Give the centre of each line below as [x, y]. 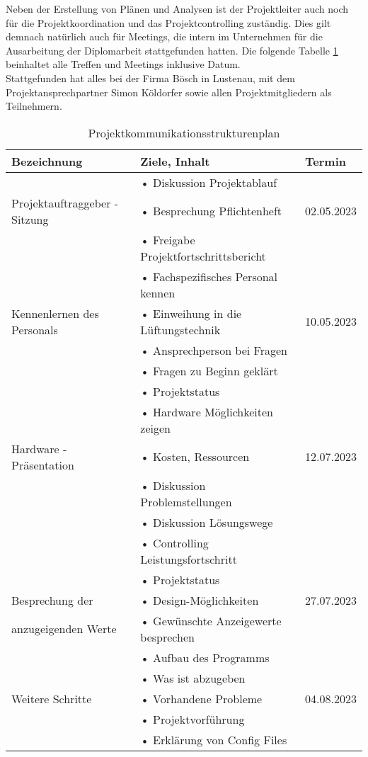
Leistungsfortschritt [189, 559]
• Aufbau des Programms [205, 657]
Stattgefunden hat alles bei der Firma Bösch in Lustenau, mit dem [150, 78]
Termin [326, 161]
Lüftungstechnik [180, 329]
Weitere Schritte [52, 698]
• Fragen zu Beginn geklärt [209, 370]
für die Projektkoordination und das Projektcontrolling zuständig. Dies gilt [168, 22]
